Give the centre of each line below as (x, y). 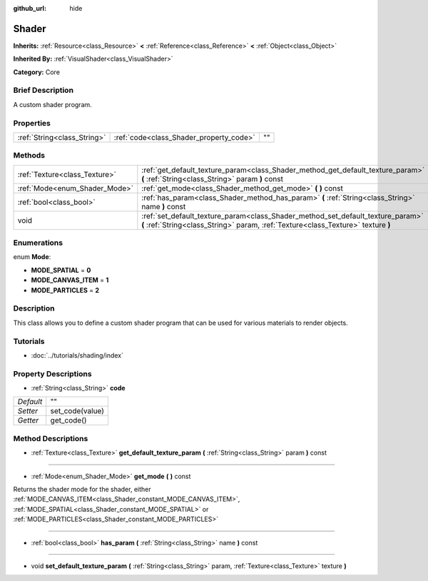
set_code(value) (77, 411)
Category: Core (37, 72)
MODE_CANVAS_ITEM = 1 (70, 280)
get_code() (68, 420)
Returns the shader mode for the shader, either (82, 489)
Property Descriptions (52, 373)
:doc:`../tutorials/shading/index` (77, 355)
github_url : (30, 8)
